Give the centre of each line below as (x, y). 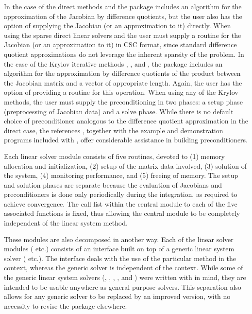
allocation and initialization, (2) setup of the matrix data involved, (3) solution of (125, 166)
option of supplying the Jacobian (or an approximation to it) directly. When (118, 26)
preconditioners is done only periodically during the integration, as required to (121, 194)
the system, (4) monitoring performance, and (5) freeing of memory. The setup (121, 175)
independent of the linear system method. (66, 223)
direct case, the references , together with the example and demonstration (114, 130)
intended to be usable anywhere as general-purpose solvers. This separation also (123, 287)
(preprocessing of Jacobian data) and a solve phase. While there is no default (119, 111)
